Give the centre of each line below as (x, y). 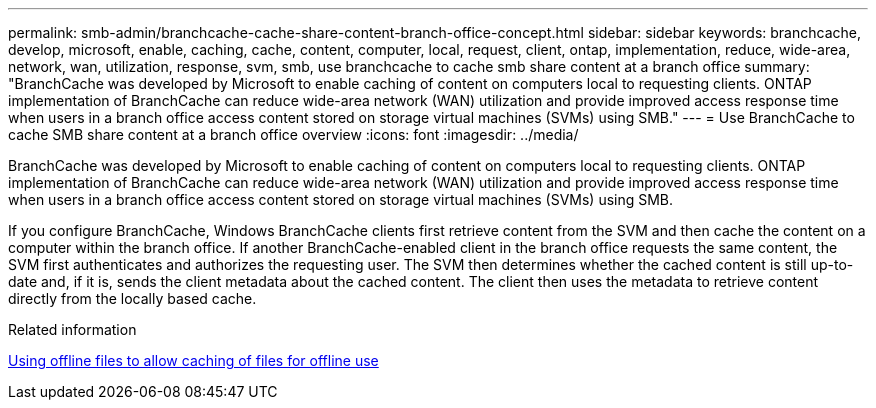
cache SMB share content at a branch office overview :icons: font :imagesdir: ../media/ (293, 134)
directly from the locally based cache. (132, 298)
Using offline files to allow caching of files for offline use (193, 360)
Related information (72, 329)
